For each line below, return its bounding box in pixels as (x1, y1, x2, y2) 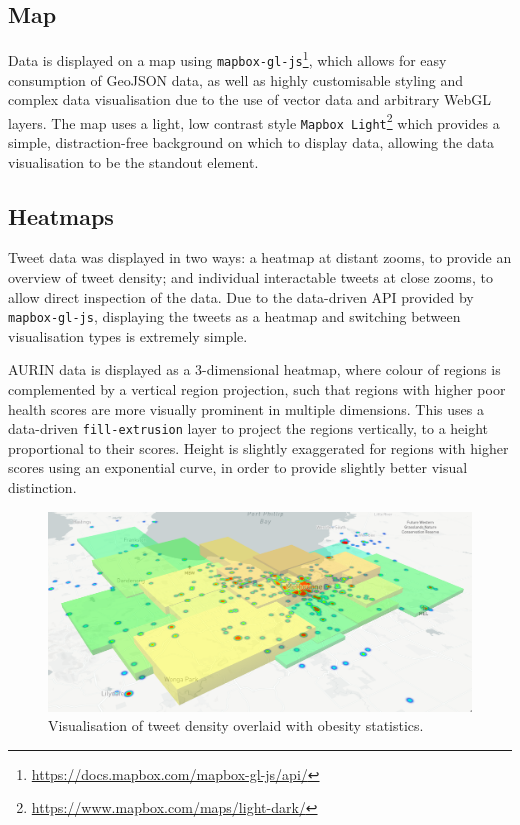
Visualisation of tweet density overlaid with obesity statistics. (48, 715, 424, 736)
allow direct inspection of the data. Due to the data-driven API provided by (8, 286, 474, 307)
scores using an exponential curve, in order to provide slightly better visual (8, 457, 468, 478)
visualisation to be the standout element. (8, 151, 259, 172)
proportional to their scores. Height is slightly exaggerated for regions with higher (8, 437, 509, 458)
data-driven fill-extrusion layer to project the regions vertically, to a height (8, 418, 489, 439)
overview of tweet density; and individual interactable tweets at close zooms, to (8, 267, 493, 287)
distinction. (8, 477, 77, 498)
